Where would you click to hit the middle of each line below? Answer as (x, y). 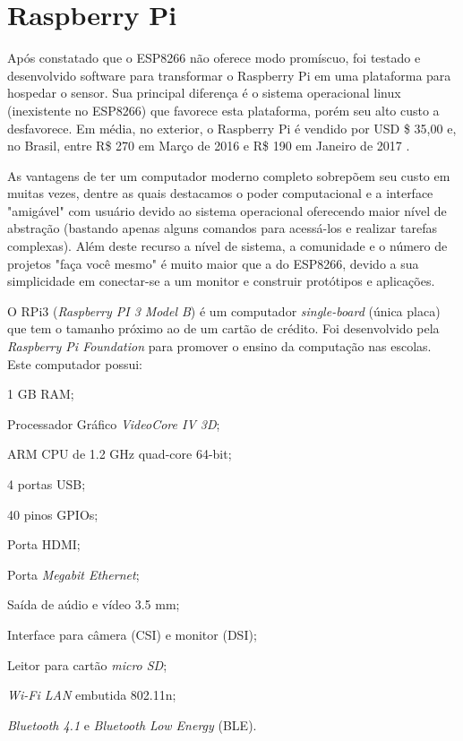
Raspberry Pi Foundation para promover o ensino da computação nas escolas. (219, 346)
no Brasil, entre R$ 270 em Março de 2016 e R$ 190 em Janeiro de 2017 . (209, 146)
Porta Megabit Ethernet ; (73, 574)
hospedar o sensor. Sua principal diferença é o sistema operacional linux (204, 93)
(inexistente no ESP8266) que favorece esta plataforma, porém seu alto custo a (223, 110)
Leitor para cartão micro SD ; (87, 664)
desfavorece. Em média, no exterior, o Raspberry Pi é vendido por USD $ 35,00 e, (232, 128)
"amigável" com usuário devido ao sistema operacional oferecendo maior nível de (227, 210)
